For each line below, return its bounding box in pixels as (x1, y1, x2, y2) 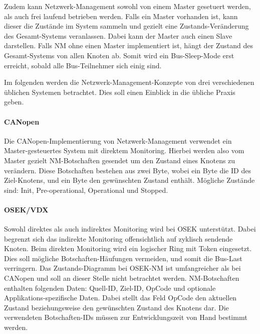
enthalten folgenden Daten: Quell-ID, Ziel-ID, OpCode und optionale (4, 282, 216, 293)
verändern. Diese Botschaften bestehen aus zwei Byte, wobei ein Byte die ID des (4, 165, 251, 175)
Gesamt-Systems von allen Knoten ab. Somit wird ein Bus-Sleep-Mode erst (4, 50, 234, 60)
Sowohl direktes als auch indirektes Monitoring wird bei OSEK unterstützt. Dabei (4, 224, 256, 234)
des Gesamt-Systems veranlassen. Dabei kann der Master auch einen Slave (4, 30, 232, 41)
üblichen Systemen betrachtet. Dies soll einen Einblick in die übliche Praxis (4, 86, 235, 97)
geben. (4, 96, 24, 107)
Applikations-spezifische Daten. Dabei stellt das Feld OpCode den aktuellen (4, 292, 237, 303)
